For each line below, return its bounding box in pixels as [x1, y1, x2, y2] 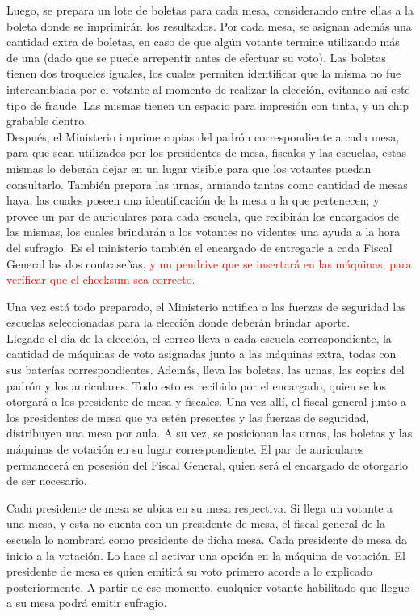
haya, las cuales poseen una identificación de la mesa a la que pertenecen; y [6, 192, 380, 209]
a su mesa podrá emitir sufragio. [6, 594, 167, 611]
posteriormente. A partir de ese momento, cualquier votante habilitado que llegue [6, 578, 409, 595]
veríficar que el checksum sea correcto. [6, 271, 195, 288]
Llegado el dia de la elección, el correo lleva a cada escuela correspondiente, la [6, 329, 392, 346]
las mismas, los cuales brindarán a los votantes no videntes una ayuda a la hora [6, 223, 401, 240]
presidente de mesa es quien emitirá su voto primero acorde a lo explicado [6, 563, 372, 580]
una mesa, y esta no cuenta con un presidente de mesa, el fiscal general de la [6, 515, 385, 532]
